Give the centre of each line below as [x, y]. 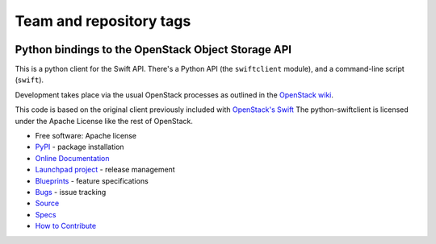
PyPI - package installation [80, 147]
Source [47, 203]
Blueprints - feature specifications [92, 180]
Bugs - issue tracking [71, 192]
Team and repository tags [103, 21]
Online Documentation [72, 158]
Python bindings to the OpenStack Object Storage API [153, 50]
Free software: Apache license [86, 136]
